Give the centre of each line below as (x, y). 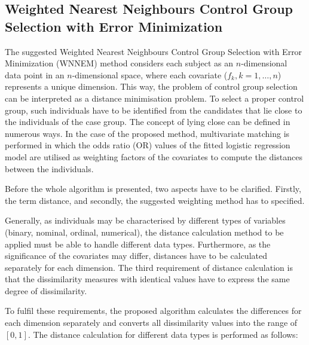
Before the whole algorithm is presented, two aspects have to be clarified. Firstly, (153, 189)
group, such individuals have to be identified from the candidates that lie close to (154, 110)
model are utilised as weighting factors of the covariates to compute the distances (154, 156)
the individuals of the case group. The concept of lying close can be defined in (148, 122)
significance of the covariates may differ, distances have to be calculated (136, 256)
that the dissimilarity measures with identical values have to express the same (147, 279)
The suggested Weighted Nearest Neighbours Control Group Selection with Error (154, 51)
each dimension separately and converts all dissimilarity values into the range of (151, 323)
